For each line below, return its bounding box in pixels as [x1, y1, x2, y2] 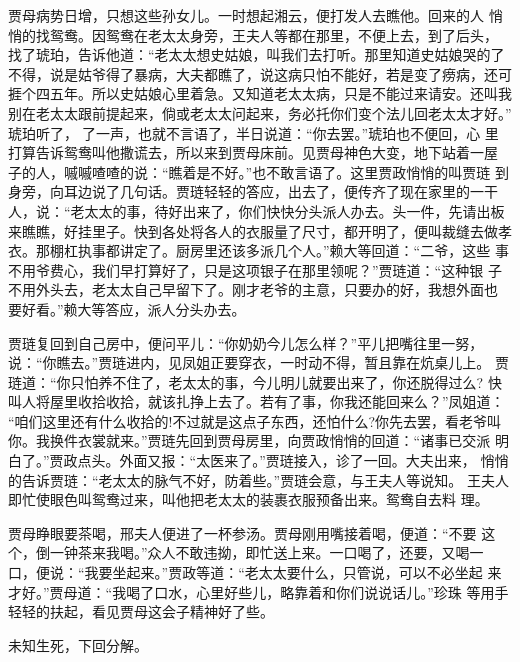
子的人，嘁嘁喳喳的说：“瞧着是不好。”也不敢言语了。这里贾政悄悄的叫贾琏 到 [8, 161, 509, 182]
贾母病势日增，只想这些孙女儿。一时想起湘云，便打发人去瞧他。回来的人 [8, 5, 484, 25]
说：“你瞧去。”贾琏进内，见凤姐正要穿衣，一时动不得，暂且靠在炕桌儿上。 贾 [8, 352, 509, 373]
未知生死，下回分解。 [8, 634, 148, 655]
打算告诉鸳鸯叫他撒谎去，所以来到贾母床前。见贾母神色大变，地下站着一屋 [8, 142, 498, 163]
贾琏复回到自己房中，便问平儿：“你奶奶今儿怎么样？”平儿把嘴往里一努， [8, 332, 484, 353]
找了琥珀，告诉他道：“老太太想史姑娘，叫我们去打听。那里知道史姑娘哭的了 [8, 44, 505, 65]
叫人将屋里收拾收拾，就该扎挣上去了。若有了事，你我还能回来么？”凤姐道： [8, 391, 505, 412]
